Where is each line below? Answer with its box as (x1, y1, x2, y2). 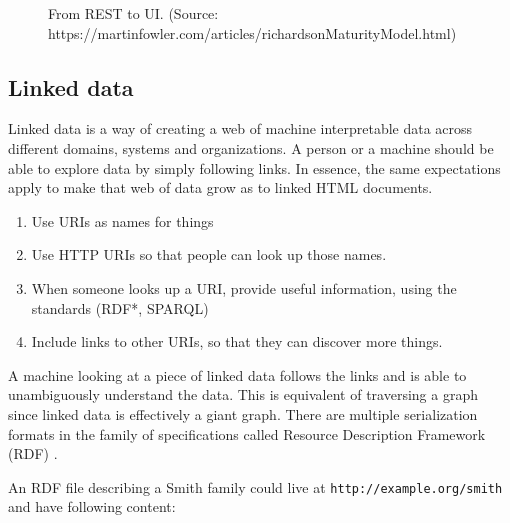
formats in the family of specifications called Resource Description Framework (8, 423, 486, 444)
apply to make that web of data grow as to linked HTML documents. (8, 177, 433, 198)
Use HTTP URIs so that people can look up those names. (31, 244, 387, 265)
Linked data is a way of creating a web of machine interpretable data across (8, 118, 473, 139)
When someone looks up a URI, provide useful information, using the (31, 277, 457, 298)
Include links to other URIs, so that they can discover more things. (31, 331, 443, 352)
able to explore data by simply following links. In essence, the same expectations (8, 157, 501, 178)
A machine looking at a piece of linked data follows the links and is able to (8, 364, 467, 385)
